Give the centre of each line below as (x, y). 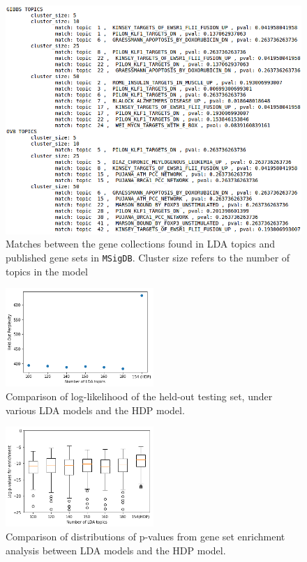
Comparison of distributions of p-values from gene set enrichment (145, 536)
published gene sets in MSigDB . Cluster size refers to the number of (148, 257)
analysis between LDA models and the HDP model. (116, 550)
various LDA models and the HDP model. (95, 410)
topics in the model (47, 271)
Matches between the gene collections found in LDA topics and (140, 244)
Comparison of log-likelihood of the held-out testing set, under (139, 396)
